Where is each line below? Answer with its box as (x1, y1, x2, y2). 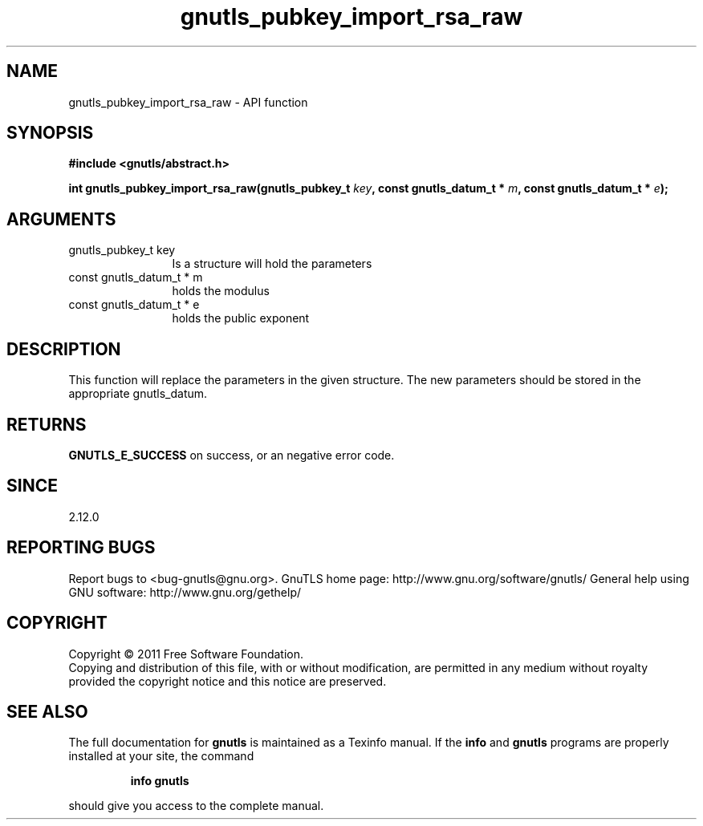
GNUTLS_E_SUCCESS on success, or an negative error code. (68, 447, 395, 462)
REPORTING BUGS (6, 537, 156, 558)
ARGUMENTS (6, 209, 116, 229)
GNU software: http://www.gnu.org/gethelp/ (68, 585, 302, 599)
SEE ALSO (6, 701, 88, 722)
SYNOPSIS (6, 123, 94, 144)
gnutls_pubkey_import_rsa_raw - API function (68, 95, 308, 109)
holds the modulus (172, 284, 270, 298)
